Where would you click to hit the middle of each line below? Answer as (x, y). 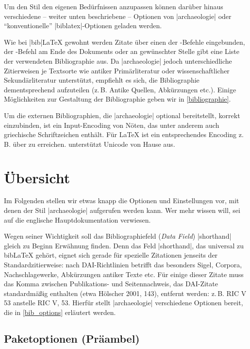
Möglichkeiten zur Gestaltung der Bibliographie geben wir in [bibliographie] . (117, 99)
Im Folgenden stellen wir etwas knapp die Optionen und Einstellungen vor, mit (122, 201)
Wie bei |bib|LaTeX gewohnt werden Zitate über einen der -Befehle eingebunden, (125, 42)
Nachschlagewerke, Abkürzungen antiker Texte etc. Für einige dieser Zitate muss (124, 274)
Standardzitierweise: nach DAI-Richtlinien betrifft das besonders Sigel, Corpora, (123, 264)
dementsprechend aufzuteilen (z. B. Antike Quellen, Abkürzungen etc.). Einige (120, 89)
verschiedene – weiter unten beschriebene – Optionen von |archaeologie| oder (118, 16)
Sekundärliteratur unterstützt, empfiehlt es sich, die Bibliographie (102, 80)
